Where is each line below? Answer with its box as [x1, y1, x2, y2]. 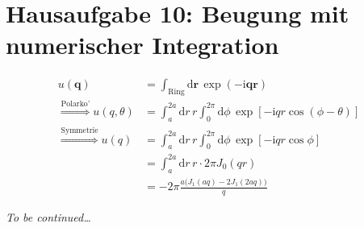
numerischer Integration [6, 28, 279, 61]
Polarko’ [61, 100, 90, 109]
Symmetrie [61, 126, 98, 135]
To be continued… [6, 208, 91, 225]
